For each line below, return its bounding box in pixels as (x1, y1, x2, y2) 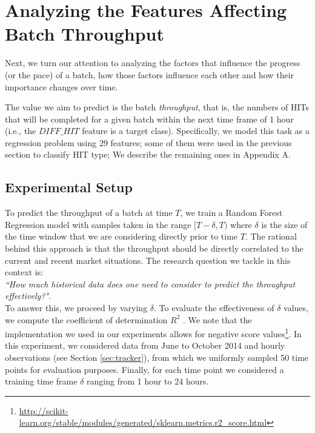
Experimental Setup (5, 178, 133, 196)
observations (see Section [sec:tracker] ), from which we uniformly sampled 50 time (5, 351, 309, 364)
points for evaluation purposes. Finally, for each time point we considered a (5, 363, 284, 375)
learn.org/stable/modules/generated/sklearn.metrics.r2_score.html (19, 416, 267, 429)
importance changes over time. (5, 80, 118, 93)
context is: (5, 266, 44, 278)
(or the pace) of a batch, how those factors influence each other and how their (5, 68, 294, 81)
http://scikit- (19, 404, 68, 417)
